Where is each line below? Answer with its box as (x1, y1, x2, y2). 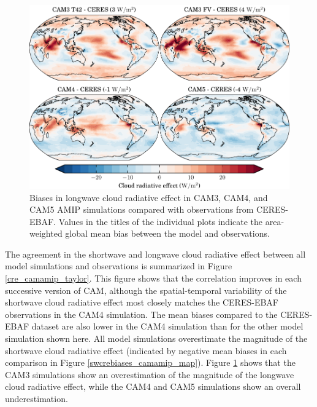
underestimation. (5, 392, 68, 405)
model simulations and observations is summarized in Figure (5, 259, 232, 272)
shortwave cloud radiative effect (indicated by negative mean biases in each (5, 344, 287, 357)
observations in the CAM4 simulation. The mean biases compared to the (5, 307, 278, 320)
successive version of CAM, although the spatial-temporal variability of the (5, 283, 287, 296)
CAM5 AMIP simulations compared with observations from (29, 203, 254, 216)
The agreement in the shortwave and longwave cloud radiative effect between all (5, 247, 306, 260)
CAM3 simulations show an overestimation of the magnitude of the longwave (5, 368, 294, 381)
